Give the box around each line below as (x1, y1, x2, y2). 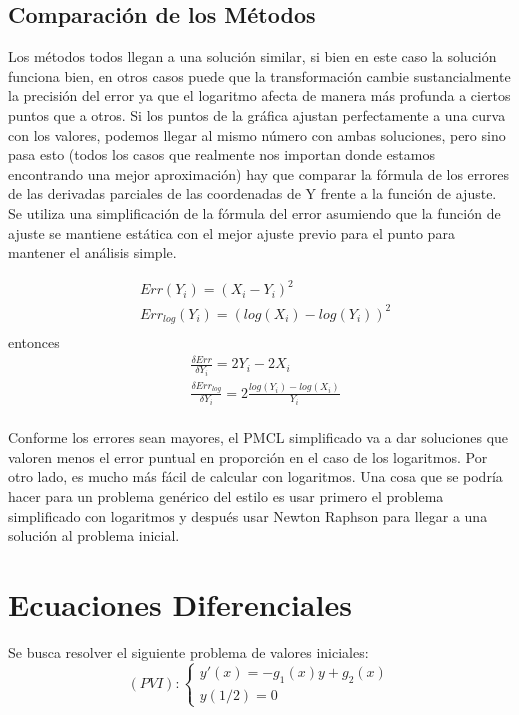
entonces (8, 332, 60, 353)
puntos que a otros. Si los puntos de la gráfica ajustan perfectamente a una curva (8, 104, 506, 125)
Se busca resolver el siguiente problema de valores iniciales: (8, 641, 369, 662)
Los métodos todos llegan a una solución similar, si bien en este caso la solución (8, 46, 497, 67)
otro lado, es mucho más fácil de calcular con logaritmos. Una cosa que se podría (8, 466, 503, 487)
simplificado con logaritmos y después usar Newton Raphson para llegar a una (8, 505, 488, 526)
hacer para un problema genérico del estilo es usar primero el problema (8, 485, 444, 506)
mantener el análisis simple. (8, 242, 177, 263)
